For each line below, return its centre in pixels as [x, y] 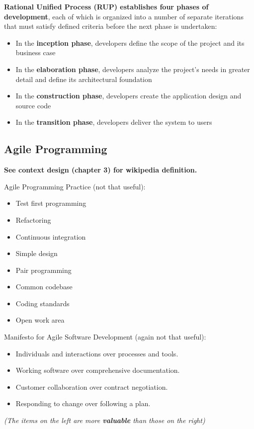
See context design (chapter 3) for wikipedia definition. [101, 170]
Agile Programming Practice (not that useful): [75, 186]
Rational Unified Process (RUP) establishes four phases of [106, 6]
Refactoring [33, 219]
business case [36, 52]
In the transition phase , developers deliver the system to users [114, 122]
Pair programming [43, 270]
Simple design [37, 253]
